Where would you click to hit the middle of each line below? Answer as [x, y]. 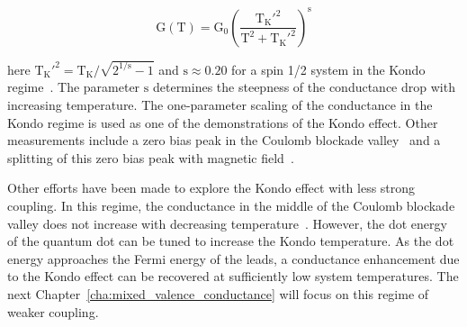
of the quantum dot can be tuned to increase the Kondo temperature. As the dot [231, 241]
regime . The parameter [74, 87]
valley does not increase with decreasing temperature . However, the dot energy [227, 223]
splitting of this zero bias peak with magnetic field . [151, 157]
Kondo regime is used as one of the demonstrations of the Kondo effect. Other [223, 122]
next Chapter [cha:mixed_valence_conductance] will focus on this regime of [218, 293]
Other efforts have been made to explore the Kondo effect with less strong [211, 188]
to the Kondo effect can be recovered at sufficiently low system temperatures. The [233, 276]
